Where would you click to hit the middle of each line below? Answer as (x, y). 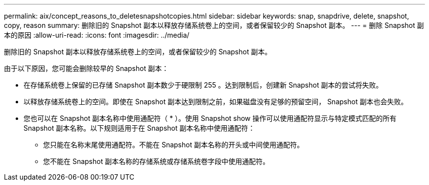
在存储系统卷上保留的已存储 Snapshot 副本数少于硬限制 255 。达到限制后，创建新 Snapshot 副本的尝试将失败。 (203, 85)
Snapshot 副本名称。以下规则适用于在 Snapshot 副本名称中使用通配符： (139, 128)
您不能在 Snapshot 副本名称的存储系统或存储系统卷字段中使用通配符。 (156, 161)
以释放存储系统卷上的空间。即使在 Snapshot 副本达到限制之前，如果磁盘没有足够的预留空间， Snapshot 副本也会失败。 (216, 102)
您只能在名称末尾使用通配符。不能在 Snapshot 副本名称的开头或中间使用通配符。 (174, 145)
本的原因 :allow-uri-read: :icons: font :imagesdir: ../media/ (97, 35)
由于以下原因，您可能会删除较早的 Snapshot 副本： (86, 68)
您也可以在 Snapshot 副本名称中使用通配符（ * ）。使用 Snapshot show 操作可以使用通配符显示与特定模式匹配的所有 (210, 118)
